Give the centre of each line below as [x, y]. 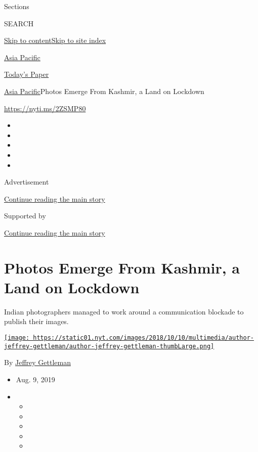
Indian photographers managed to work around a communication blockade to [124, 311]
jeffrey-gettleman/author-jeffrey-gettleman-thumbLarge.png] [109, 346]
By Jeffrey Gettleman [37, 362]
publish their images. [36, 321]
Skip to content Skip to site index [55, 40]
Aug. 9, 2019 [35, 379]
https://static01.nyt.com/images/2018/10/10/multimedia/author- [143, 338]
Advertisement [27, 182]
